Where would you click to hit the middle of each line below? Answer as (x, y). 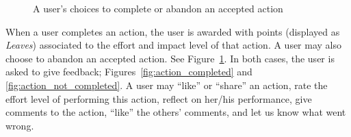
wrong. (20, 125)
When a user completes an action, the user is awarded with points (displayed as (173, 31)
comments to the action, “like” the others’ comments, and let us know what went (176, 112)
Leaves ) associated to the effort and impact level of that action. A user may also (174, 45)
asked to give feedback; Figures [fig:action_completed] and (129, 72)
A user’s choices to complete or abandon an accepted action (158, 8)
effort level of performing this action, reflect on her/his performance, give (159, 98)
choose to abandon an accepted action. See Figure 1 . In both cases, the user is (170, 58)
